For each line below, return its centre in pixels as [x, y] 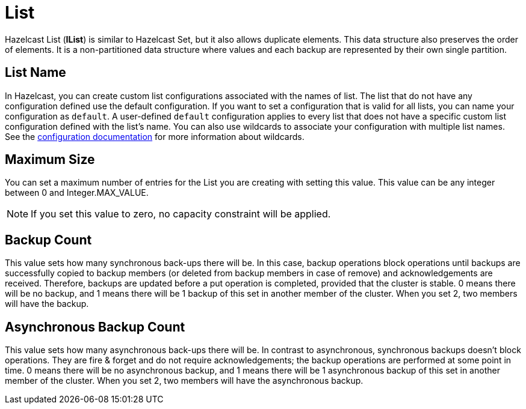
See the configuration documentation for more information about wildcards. [155, 136]
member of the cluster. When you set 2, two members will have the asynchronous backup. [184, 381]
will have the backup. [47, 304]
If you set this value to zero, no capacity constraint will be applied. [181, 214]
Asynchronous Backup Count [95, 327]
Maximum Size [50, 160]
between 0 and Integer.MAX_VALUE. [77, 193]
